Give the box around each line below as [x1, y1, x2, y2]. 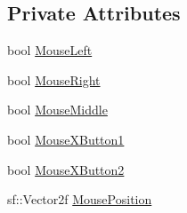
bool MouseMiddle [7, 100, 108, 119]
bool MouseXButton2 [7, 160, 125, 178]
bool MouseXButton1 [7, 130, 125, 148]
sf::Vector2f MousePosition [7, 190, 152, 209]
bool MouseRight [7, 70, 101, 89]
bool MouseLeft [7, 41, 93, 59]
